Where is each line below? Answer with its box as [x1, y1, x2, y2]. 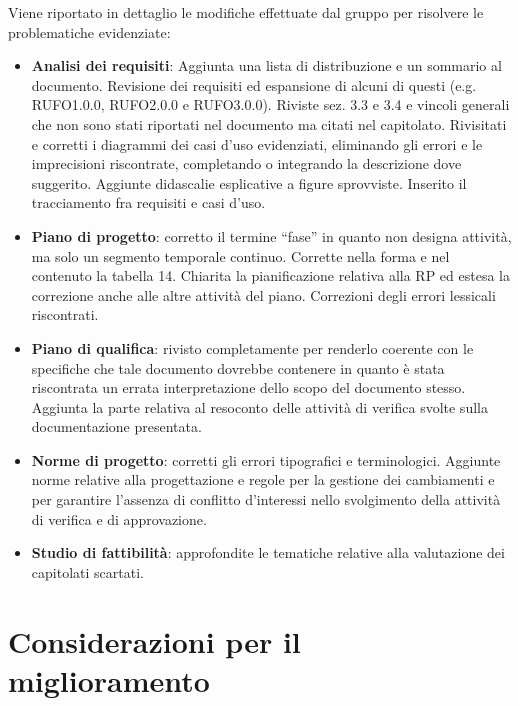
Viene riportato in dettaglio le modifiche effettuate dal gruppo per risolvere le [8, 2, 484, 22]
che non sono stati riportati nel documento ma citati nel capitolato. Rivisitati [31, 113, 507, 134]
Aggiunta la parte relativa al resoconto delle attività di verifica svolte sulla [31, 396, 488, 417]
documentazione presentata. [31, 416, 202, 437]
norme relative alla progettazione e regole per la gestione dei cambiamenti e [31, 469, 495, 490]
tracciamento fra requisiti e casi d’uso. [31, 192, 266, 213]
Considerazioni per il [8, 620, 301, 661]
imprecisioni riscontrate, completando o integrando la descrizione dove [31, 153, 462, 174]
